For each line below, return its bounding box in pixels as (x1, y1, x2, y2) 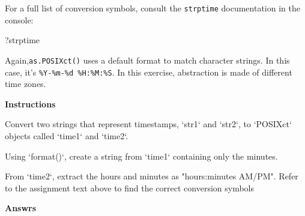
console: (5, 13, 34, 26)
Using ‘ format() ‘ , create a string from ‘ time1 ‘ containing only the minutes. (5, 149, 278, 162)
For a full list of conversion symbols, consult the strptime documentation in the (5, 2, 300, 14)
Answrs (5, 202, 37, 214)
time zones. (5, 77, 46, 90)
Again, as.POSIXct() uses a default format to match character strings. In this (5, 53, 290, 66)
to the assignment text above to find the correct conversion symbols (5, 181, 255, 194)
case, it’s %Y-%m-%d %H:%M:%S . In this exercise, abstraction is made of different (5, 65, 292, 78)
